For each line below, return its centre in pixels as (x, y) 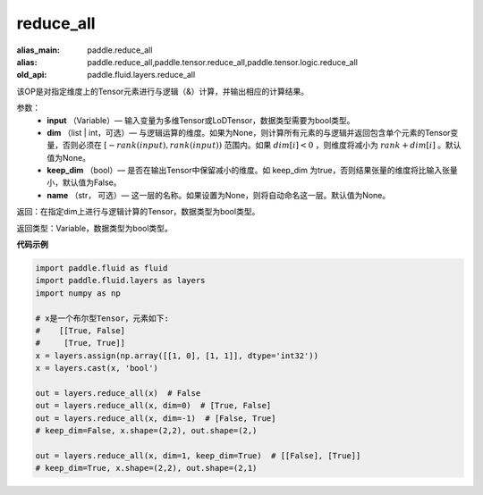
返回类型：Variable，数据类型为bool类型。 (95, 228)
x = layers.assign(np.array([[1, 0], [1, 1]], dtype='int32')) (177, 356)
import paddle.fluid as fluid (102, 268)
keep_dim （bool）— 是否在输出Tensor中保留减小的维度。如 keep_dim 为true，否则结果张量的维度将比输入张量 (252, 171)
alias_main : (38, 50)
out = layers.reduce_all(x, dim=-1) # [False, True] (156, 418)
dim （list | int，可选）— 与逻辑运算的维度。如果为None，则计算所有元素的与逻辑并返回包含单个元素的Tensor (249, 132)
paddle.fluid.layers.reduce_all (141, 75)
